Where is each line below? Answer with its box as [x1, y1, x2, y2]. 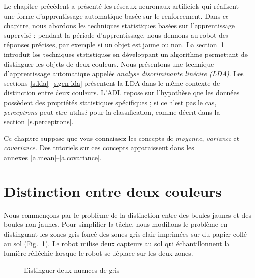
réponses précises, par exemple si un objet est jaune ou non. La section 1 [4, 39, 224, 50]
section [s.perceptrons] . [4, 116, 74, 127]
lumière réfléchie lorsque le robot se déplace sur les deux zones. [4, 248, 193, 258]
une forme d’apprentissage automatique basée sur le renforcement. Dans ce [4, 10, 229, 21]
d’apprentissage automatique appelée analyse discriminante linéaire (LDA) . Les [4, 68, 244, 79]
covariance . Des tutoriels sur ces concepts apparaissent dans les [4, 142, 194, 153]
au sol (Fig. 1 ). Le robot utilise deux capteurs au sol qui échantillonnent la [4, 238, 230, 249]
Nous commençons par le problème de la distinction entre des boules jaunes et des [4, 209, 252, 220]
